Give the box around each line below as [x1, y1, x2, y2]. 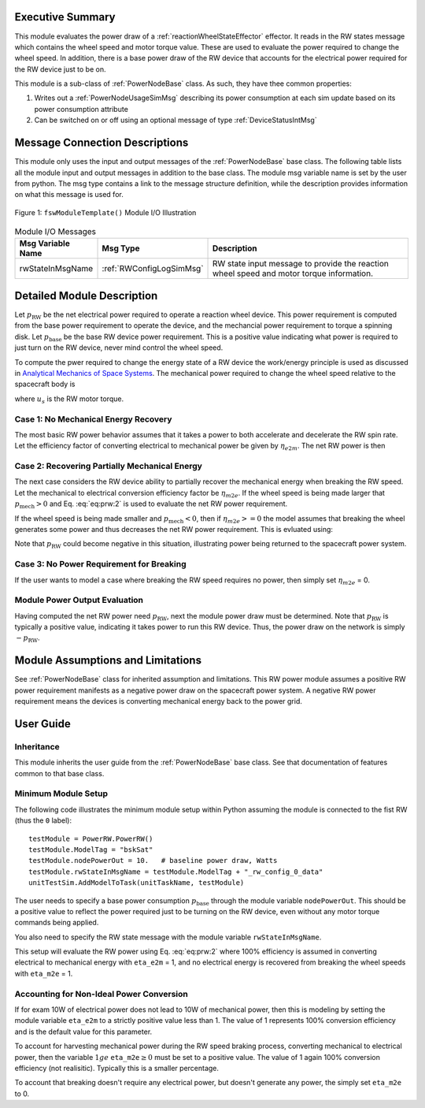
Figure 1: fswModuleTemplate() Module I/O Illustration [14, 207, 197, 217]
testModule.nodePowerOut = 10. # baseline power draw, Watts [28, 856, 278, 865]
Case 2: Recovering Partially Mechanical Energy [14, 461, 202, 472]
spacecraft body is [14, 379, 76, 389]
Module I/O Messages [14, 226, 97, 237]
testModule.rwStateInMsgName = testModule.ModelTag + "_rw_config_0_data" [28, 867, 323, 876]
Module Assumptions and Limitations [14, 654, 202, 667]
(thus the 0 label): [14, 816, 72, 825]
